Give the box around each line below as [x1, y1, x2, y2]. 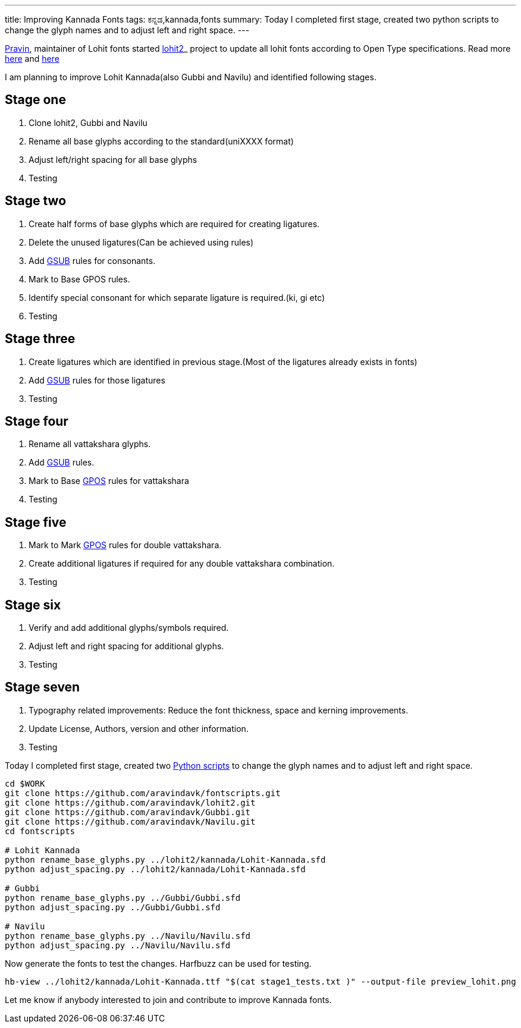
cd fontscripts [5, 826, 76, 836]
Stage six [5, 597, 61, 612]
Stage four [5, 413, 68, 429]
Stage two [5, 193, 67, 209]
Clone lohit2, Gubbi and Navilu [29, 117, 147, 128]
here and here [5, 54, 59, 64]
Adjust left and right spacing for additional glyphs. [29, 641, 224, 652]
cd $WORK [5, 778, 45, 788]
